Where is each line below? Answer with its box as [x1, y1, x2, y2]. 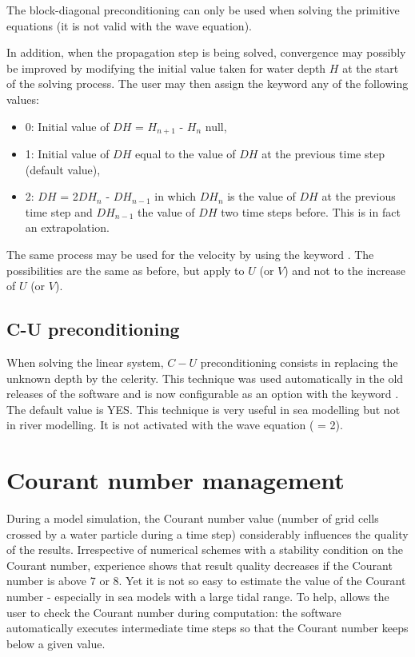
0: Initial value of [25, 117, 110, 134]
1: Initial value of [25, 145, 110, 162]
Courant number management [6, 464, 345, 496]
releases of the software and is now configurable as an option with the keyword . [6, 385, 399, 402]
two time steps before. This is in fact [221, 203, 401, 220]
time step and [25, 203, 93, 220]
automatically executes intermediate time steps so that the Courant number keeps [6, 619, 409, 636]
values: [6, 90, 39, 107]
